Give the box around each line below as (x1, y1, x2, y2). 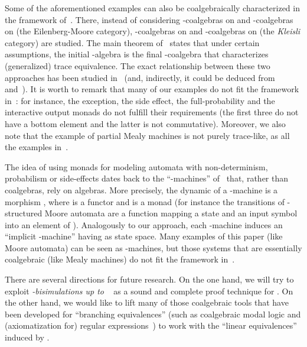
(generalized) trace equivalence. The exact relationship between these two (5, 59, 270, 72)
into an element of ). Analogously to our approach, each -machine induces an (5, 218, 283, 231)
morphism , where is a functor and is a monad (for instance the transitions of (5, 195, 285, 207)
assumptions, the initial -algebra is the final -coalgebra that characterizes (5, 48, 269, 60)
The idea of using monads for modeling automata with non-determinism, (5, 160, 268, 173)
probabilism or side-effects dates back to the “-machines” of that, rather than (5, 172, 289, 184)
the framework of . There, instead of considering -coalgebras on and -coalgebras (5, 13, 293, 25)
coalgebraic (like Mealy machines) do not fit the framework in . (5, 253, 235, 265)
